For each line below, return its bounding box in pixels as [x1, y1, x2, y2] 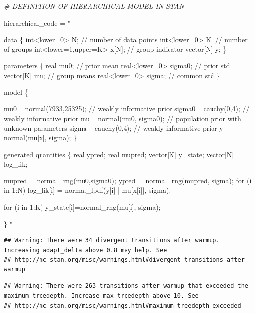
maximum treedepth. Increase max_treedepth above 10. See [4, 292, 199, 300]
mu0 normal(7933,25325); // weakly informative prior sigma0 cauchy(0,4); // [4, 103, 250, 114]
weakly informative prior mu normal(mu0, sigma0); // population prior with [4, 113, 241, 123]
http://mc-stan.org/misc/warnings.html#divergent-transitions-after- [14, 256, 248, 264]
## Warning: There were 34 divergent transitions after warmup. [4, 237, 220, 244]
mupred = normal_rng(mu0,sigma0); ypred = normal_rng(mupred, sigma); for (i [4, 175, 252, 185]
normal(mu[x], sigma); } [4, 132, 77, 142]
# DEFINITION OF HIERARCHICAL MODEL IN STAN [4, 1, 184, 11]
